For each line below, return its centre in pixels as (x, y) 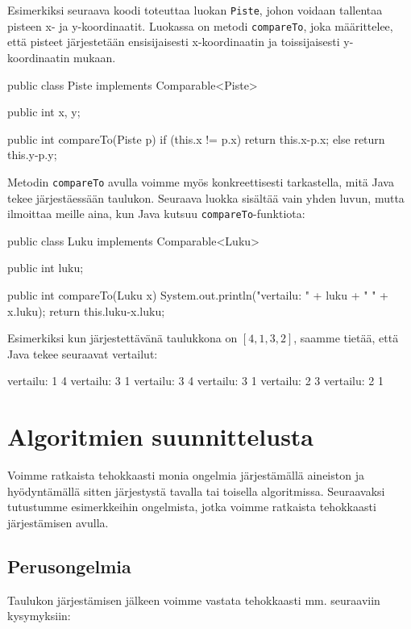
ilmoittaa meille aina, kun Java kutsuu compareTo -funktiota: (156, 214)
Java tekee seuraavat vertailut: (83, 353)
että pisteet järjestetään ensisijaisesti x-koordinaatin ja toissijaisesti (174, 42)
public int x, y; (44, 112)
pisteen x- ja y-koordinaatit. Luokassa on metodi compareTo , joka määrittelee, (200, 25)
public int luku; (46, 268)
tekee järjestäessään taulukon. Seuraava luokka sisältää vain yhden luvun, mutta (206, 197)
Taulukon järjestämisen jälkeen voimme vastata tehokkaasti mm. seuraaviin (194, 600)
